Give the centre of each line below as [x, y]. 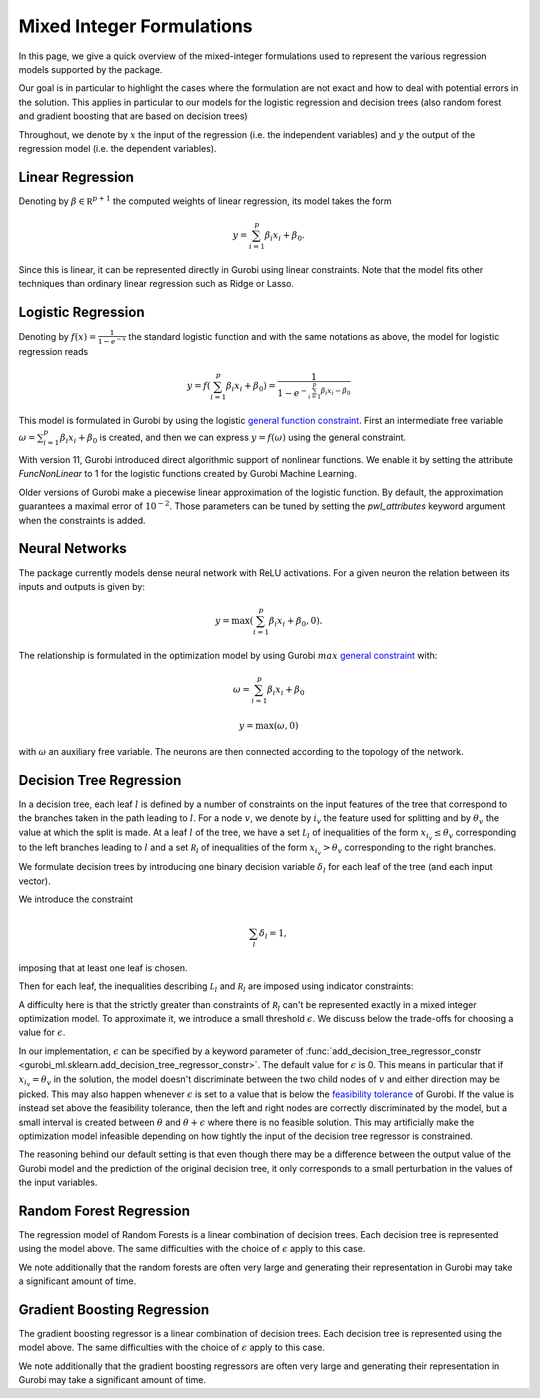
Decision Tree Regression [100, 780]
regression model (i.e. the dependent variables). [117, 148]
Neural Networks [72, 548]
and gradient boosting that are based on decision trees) [133, 116]
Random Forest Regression [104, 1210]
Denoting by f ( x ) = [57, 336]
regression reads [53, 352]
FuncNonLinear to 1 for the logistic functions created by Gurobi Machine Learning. [187, 474]
